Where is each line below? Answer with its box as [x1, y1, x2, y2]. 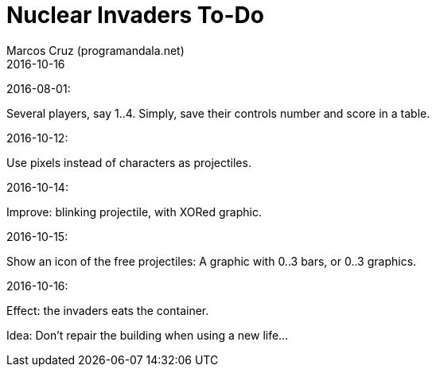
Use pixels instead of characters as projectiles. [6, 155, 251, 169]
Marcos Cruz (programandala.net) [6, 43, 185, 57]
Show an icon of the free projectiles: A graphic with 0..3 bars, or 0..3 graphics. [6, 254, 417, 268]
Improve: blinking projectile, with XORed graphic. [6, 204, 262, 219]
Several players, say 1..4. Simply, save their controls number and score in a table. [6, 106, 430, 120]
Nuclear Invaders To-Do [6, 2, 264, 29]
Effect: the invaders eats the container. [6, 303, 209, 317]
